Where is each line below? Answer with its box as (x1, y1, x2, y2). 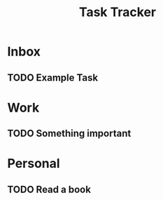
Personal (7, 156, 61, 172)
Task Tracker (79, 4, 156, 20)
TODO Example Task (7, 72, 99, 84)
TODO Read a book (7, 183, 91, 195)
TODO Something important (7, 128, 132, 140)
